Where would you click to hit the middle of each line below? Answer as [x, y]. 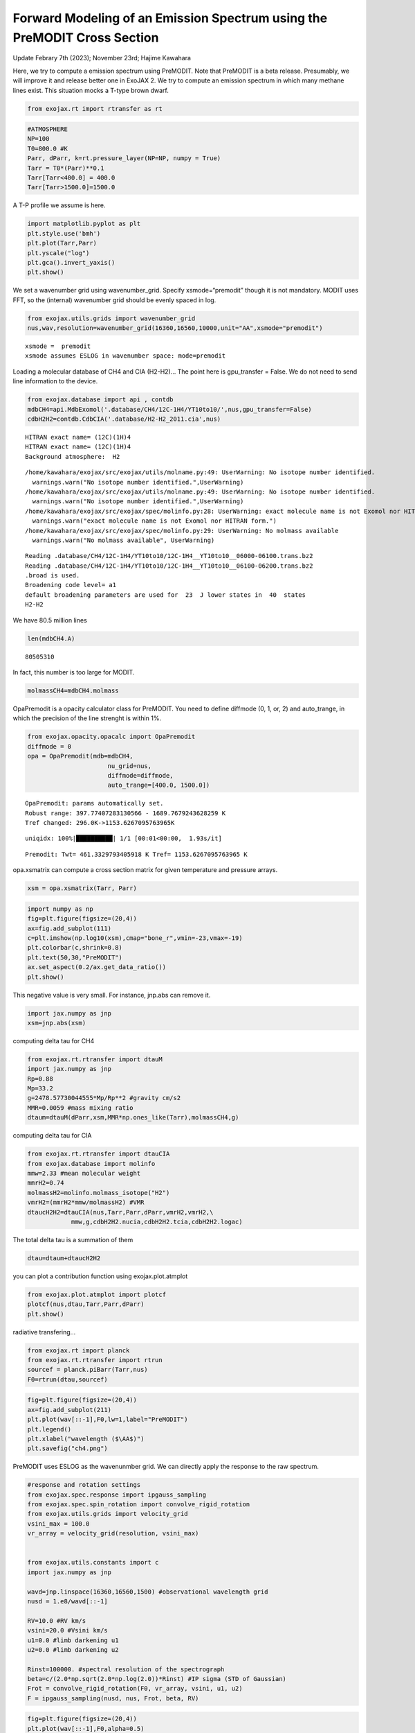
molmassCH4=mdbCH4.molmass [73, 690]
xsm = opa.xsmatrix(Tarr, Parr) [82, 888]
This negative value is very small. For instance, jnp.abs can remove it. [112, 995]
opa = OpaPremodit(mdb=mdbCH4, [81, 756]
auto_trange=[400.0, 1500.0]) [159, 785]
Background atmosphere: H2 [73, 456]
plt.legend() [49, 1429]
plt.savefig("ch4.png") [68, 1448]
